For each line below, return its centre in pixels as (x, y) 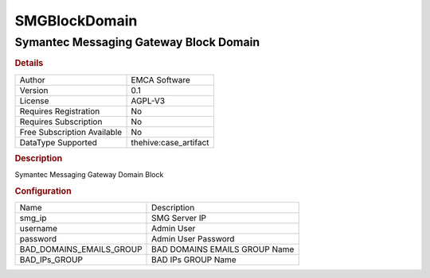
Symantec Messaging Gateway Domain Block (89, 175)
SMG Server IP (179, 218)
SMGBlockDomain (76, 21)
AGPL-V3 (148, 101)
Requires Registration (60, 111)
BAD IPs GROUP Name (194, 260)
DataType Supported (58, 142)
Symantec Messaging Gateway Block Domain (137, 42)
